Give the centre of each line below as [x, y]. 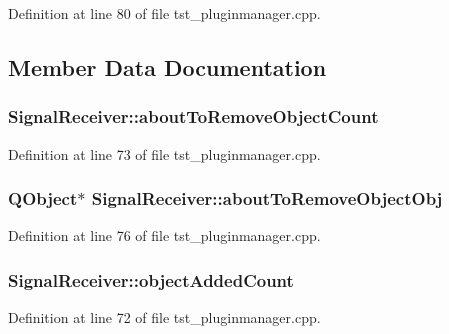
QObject [43, 198]
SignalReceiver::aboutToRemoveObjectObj [267, 198]
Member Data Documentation [167, 66]
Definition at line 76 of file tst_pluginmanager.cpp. [164, 235]
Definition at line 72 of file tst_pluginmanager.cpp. [164, 317]
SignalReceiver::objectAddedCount [151, 279]
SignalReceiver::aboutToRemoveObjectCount [193, 116]
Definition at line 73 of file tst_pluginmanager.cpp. [164, 153]
